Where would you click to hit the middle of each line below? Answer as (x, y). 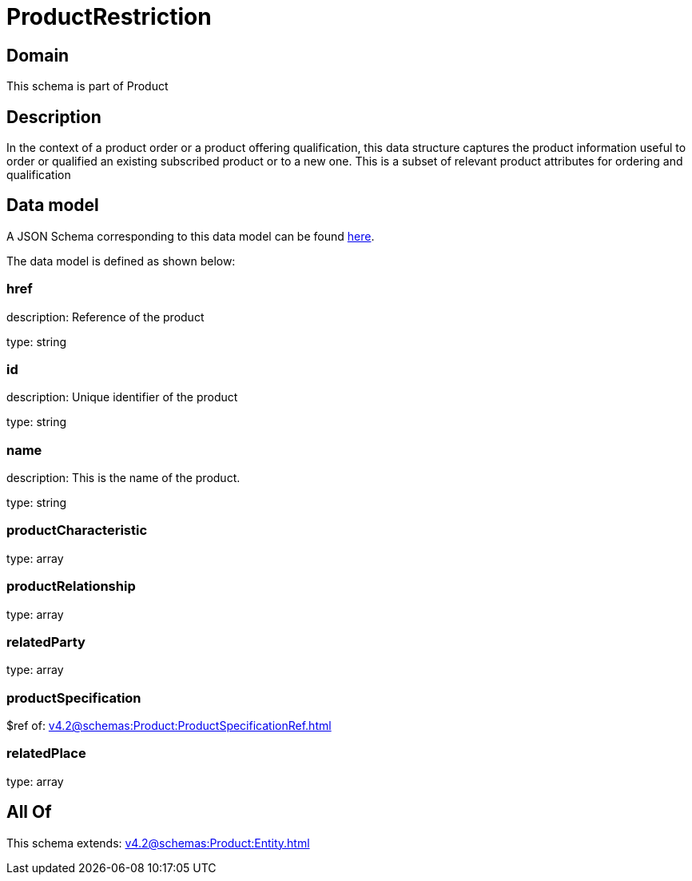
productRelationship (71, 586)
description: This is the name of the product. (123, 478)
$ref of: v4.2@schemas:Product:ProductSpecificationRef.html (169, 726)
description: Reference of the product (105, 317)
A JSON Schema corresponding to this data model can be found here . (191, 236)
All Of (29, 812)
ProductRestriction (109, 17)
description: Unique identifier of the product (122, 397)
